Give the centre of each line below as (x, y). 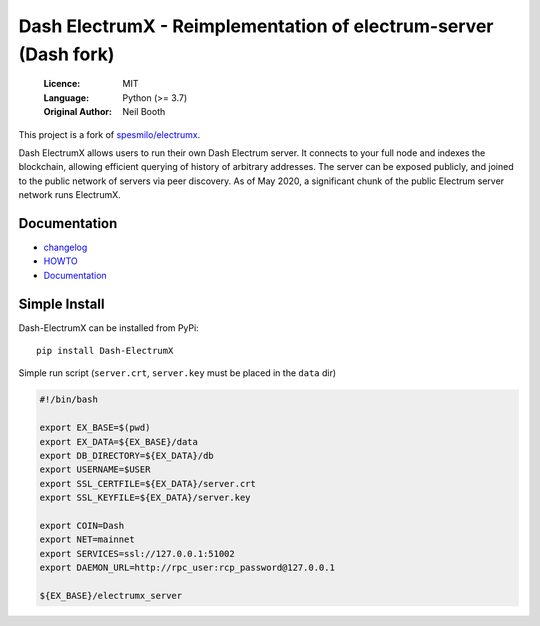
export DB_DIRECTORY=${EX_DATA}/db (126, 455)
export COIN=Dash (82, 525)
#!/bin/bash (69, 399)
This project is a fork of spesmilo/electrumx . (109, 134)
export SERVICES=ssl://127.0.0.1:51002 (137, 553)
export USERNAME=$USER (95, 469)
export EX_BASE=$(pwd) (95, 428)
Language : (66, 97)
